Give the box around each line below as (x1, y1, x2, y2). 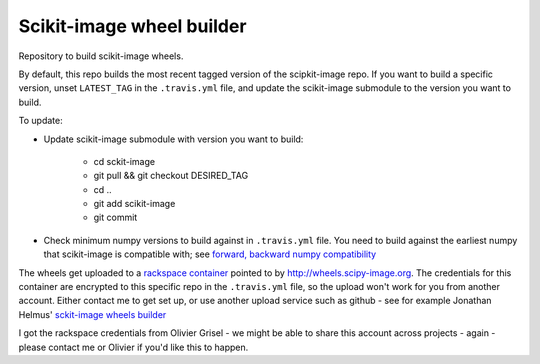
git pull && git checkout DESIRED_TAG (93, 170, 249, 182)
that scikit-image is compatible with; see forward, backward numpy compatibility (43, 248, 377, 260)
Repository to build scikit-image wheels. (18, 50, 184, 62)
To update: (18, 115, 64, 127)
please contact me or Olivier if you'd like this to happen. (18, 341, 249, 353)
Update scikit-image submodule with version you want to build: (43, 133, 304, 145)
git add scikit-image (93, 198, 176, 210)
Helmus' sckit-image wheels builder (18, 308, 167, 320)
